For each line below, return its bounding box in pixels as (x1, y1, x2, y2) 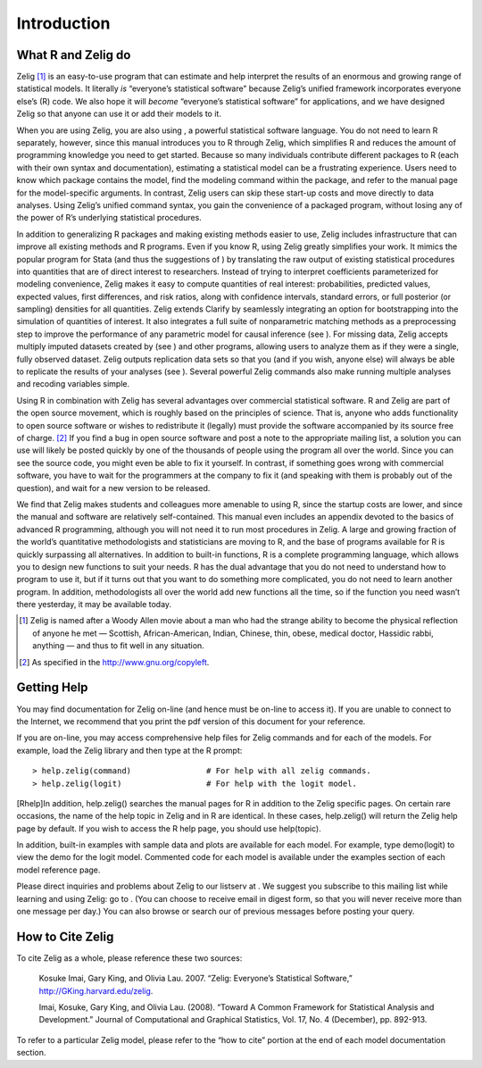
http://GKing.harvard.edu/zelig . (38, 985, 154, 996)
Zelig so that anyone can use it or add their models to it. (16, 108, 222, 120)
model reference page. (16, 864, 101, 875)
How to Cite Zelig (16, 929, 114, 944)
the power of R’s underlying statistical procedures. (16, 213, 203, 223)
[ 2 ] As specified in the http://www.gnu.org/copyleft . (19, 656, 210, 667)
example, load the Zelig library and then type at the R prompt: (16, 745, 243, 755)
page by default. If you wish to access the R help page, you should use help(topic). (16, 822, 321, 834)
